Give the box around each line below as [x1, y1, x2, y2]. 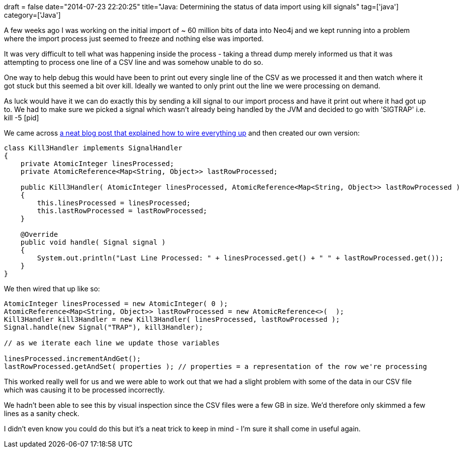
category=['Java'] [4, 11, 61, 19]
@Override [20, 230, 58, 238]
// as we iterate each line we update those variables [4, 339, 220, 347]
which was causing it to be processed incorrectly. [4, 386, 165, 394]
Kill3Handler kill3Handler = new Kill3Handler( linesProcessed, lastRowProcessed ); [4, 315, 340, 323]
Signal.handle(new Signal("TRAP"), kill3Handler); [4, 323, 203, 331]
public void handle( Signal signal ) [20, 238, 166, 246]
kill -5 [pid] [4, 113, 39, 122]
